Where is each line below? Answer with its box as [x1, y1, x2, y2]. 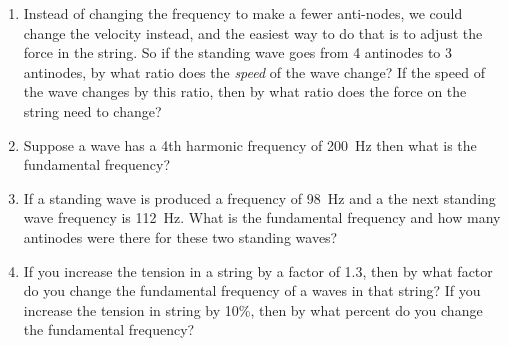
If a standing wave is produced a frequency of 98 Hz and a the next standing [23, 187, 496, 208]
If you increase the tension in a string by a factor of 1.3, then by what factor [23, 260, 493, 281]
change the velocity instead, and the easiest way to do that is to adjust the [23, 22, 483, 43]
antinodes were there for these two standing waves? [23, 226, 338, 247]
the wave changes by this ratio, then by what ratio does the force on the [23, 81, 467, 102]
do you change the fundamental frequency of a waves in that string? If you [23, 280, 481, 301]
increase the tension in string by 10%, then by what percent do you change [23, 299, 483, 320]
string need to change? [23, 100, 162, 121]
